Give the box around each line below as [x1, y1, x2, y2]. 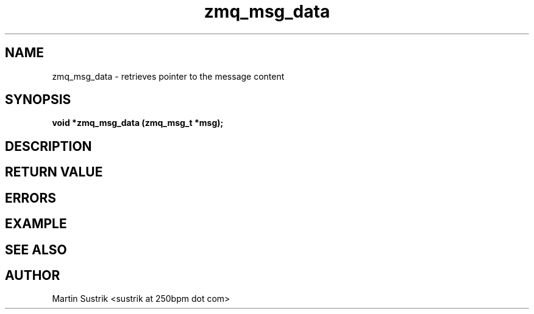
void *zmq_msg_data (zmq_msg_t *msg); [52, 117, 224, 128]
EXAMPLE [5, 216, 67, 232]
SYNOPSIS [5, 92, 71, 108]
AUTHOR [5, 267, 60, 283]
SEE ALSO [5, 242, 67, 257]
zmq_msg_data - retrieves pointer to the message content [52, 71, 285, 82]
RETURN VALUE [5, 164, 103, 180]
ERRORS [5, 190, 57, 206]
